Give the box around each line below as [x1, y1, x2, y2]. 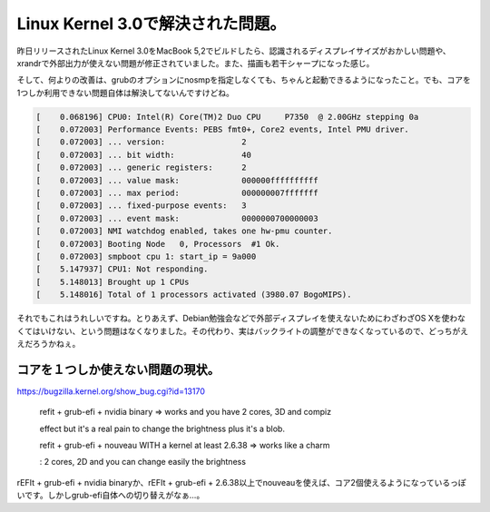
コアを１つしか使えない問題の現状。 [16, 361, 220, 377]
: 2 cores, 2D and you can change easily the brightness [39, 457, 247, 468]
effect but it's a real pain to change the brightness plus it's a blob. [39, 423, 286, 434]
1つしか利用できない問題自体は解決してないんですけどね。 [16, 87, 235, 98]
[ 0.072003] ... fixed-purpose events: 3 [35, 201, 247, 211]
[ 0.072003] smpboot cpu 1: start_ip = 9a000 [35, 251, 257, 261]
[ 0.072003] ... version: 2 [35, 137, 247, 147]
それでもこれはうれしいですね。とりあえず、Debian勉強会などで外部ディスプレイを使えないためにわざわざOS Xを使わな [16, 313, 466, 324]
